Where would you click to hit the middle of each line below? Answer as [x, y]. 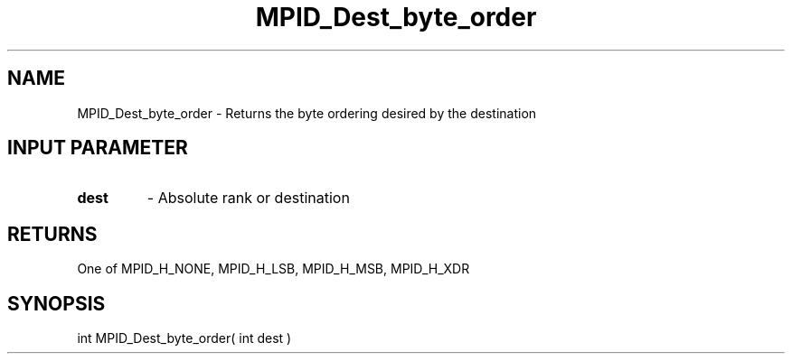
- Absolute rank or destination [248, 198]
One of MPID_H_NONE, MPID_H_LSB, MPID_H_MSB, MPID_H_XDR [273, 269]
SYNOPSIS [57, 303]
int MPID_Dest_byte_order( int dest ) [184, 338]
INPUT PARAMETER [98, 148]
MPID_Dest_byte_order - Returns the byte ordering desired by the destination [307, 113]
